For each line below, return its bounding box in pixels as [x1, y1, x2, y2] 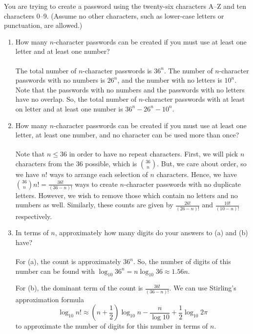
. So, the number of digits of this [133, 256, 231, 267]
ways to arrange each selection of [49, 169, 148, 179]
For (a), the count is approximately [15, 256, 121, 267]
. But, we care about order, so [157, 158, 247, 168]
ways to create [75, 178, 118, 189]
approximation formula [15, 294, 84, 304]
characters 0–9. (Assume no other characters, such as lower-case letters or [4, 10, 224, 21]
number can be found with [15, 266, 95, 276]
